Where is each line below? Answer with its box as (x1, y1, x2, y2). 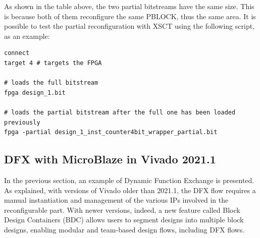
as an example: (4, 30, 50, 41)
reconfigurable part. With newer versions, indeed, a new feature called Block (4, 204, 240, 215)
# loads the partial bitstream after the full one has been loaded (4, 108, 236, 116)
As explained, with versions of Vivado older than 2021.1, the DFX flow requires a (4, 185, 256, 195)
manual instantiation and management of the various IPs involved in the (4, 195, 229, 205)
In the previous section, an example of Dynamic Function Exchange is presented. (4, 174, 254, 185)
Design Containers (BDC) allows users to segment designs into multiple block (4, 214, 244, 225)
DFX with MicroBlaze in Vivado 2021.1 (4, 151, 216, 167)
